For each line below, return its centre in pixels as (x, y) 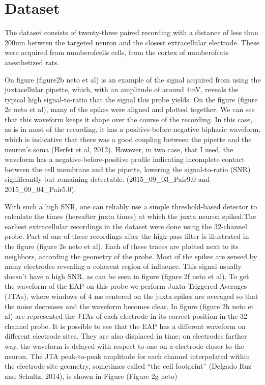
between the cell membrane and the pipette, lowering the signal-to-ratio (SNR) (128, 169)
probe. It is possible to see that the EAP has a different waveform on (138, 326)
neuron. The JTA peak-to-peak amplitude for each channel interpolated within (127, 356)
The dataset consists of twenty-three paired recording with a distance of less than (131, 32)
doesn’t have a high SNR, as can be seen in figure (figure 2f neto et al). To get (127, 276)
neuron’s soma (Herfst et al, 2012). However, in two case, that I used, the (119, 149)
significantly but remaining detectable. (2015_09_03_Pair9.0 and (107, 179)
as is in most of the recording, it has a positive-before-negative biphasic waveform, (133, 129)
